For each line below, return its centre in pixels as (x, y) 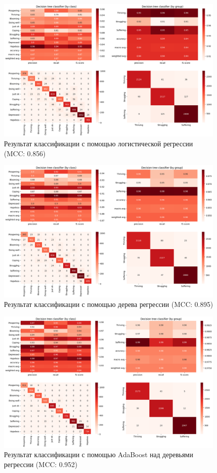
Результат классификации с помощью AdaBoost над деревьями (99, 454)
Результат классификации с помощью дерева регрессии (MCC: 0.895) (108, 304)
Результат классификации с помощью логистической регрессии (99, 143)
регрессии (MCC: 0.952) (41, 464)
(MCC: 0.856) (25, 153)
